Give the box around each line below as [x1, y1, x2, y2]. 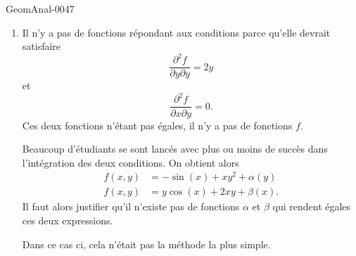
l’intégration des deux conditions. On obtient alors [22, 155, 239, 169]
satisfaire [22, 39, 61, 53]
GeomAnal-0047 [6, 1, 75, 15]
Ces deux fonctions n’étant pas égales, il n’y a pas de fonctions [22, 117, 293, 132]
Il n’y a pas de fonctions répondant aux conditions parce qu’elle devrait [22, 25, 331, 39]
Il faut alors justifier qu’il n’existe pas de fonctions [22, 199, 240, 214]
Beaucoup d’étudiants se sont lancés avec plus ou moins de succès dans [22, 141, 328, 156]
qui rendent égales [272, 199, 351, 214]
